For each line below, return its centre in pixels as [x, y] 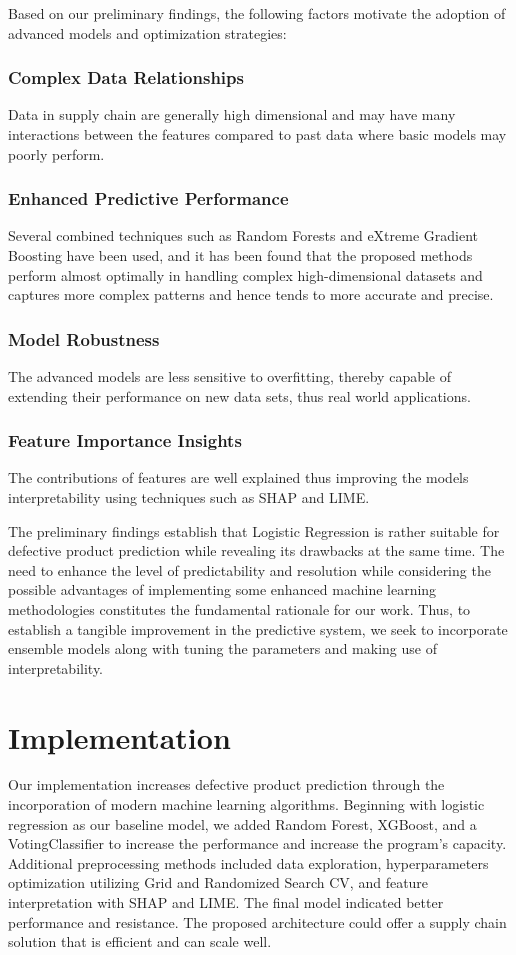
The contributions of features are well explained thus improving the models [238, 477]
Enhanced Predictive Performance [148, 198]
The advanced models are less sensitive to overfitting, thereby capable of [230, 376]
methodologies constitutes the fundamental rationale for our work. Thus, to [239, 608]
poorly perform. [56, 153]
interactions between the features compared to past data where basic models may [257, 134]
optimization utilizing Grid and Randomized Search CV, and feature [218, 882]
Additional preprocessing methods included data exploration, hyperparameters [248, 862]
